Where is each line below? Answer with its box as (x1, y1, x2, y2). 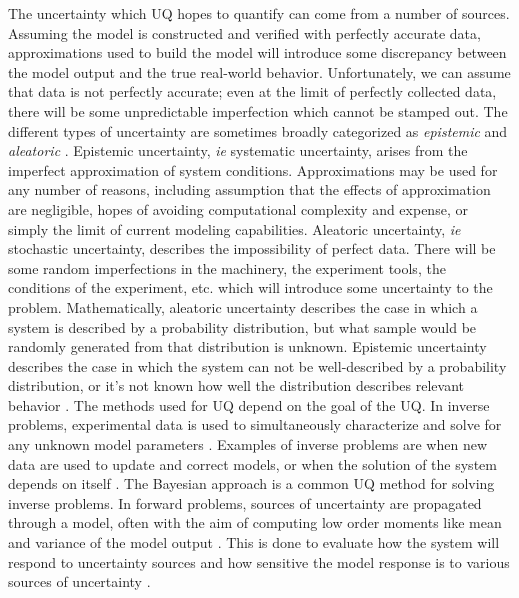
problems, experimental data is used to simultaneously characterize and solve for (8, 414, 502, 435)
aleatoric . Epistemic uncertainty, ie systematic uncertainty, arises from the (8, 140, 468, 161)
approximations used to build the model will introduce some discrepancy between (8, 42, 507, 63)
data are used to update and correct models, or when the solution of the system (8, 453, 497, 474)
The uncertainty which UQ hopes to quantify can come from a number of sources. (8, 3, 510, 23)
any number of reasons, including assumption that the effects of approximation (8, 179, 491, 200)
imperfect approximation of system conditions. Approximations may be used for (8, 159, 498, 180)
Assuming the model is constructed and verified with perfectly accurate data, (8, 22, 481, 43)
